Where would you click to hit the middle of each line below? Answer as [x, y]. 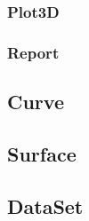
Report [33, 52]
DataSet [45, 205]
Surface [42, 153]
